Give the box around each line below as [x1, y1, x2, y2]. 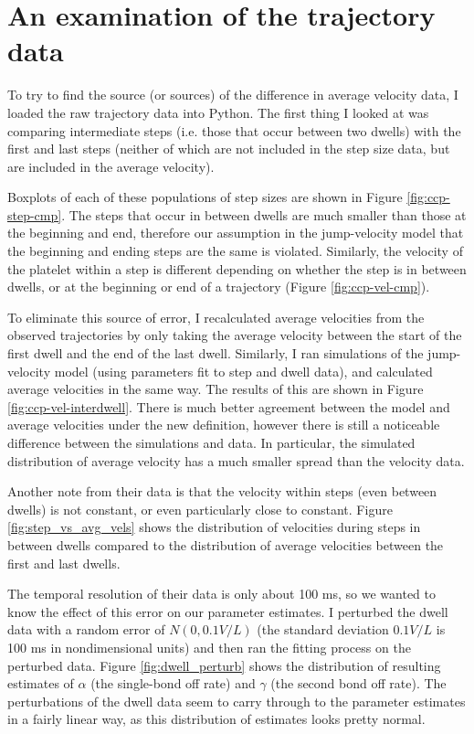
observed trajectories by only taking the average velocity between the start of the [7, 325, 462, 345]
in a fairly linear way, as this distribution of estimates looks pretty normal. [7, 709, 426, 729]
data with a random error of [7, 620, 165, 639]
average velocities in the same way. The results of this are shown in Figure [7, 379, 424, 399]
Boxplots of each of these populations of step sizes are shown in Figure [7, 187, 403, 207]
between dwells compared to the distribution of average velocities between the [7, 535, 444, 554]
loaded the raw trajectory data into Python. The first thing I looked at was [7, 102, 429, 122]
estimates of [7, 674, 74, 693]
